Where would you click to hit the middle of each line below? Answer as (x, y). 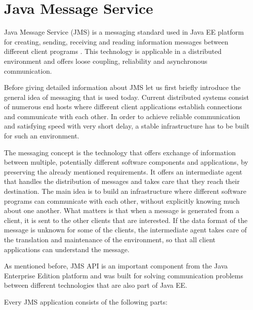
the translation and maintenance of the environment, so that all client (110, 239)
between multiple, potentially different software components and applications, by (126, 162)
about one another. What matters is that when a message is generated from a (122, 210)
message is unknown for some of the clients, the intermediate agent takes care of (126, 230)
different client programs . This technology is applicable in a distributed (113, 51)
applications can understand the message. (67, 249)
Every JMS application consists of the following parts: (86, 301)
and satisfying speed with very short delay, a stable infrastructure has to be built (127, 126)
